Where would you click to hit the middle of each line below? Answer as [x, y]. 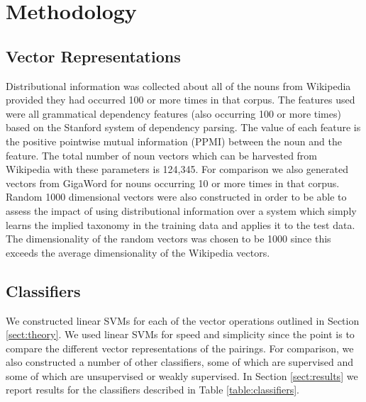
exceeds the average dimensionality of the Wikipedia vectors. [138, 252]
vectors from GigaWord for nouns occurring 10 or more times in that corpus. [173, 183]
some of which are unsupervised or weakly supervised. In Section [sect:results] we [182, 375]
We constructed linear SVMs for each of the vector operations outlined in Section [183, 320]
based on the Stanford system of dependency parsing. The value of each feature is [183, 127]
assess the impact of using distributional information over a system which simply [181, 210]
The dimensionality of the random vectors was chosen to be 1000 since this [168, 239]
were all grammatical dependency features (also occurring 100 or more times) [173, 113]
